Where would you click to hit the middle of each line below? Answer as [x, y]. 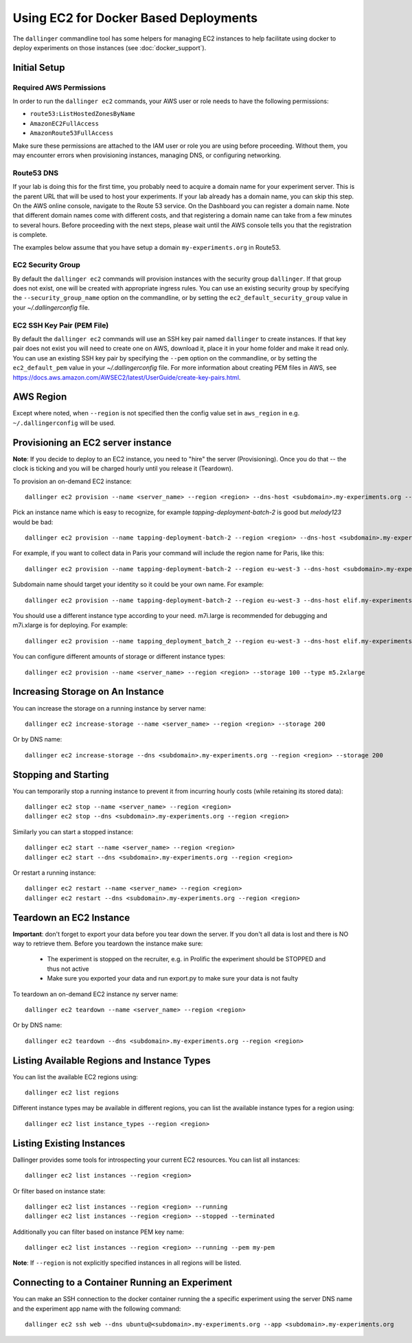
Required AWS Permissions [59, 87]
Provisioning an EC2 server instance [92, 443]
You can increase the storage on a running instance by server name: [109, 708]
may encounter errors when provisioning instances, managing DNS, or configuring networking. [147, 155]
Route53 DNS [35, 173]
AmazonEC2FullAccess [65, 123]
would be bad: [33, 522]
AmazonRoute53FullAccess [71, 133]
